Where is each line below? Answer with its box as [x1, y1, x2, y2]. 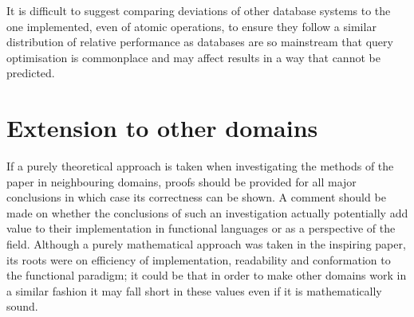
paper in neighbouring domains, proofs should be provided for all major [6, 173, 357, 190]
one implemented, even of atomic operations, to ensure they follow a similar [6, 18, 377, 34]
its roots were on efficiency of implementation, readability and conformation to [6, 251, 391, 268]
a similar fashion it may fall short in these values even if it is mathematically [6, 282, 382, 299]
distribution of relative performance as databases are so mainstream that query [6, 33, 393, 50]
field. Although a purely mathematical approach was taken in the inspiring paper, [6, 236, 406, 252]
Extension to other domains [6, 112, 318, 144]
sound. [6, 298, 38, 315]
